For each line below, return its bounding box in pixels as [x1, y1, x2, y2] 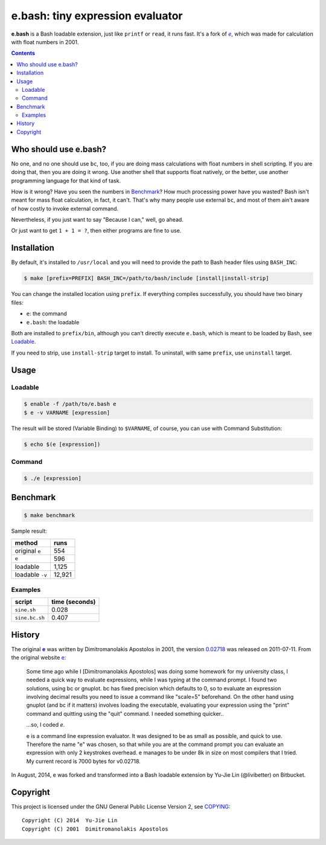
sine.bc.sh [14, 614, 45, 621]
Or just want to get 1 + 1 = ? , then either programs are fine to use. [11, 227, 182, 234]
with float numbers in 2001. [11, 38, 79, 45]
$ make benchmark [24, 512, 75, 519]
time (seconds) [51, 598, 96, 606]
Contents [11, 50, 36, 57]
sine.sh [14, 606, 36, 613]
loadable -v [14, 570, 48, 579]
